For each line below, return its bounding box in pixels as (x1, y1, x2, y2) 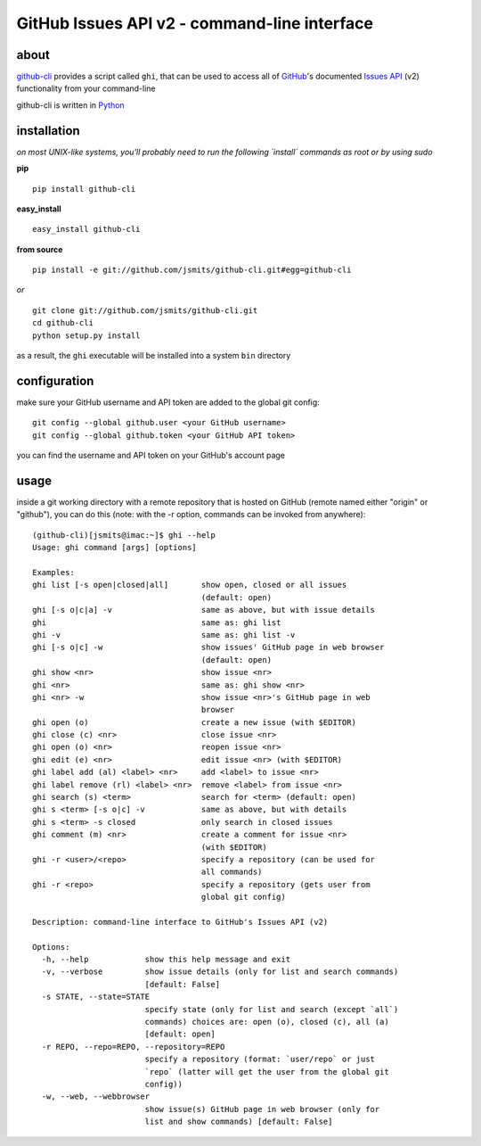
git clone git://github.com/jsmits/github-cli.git (32, 305, 258, 316)
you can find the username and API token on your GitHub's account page (16, 450, 285, 461)
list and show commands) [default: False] (144, 1117, 333, 1127)
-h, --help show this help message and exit (41, 954, 291, 965)
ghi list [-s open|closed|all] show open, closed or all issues (32, 580, 347, 590)
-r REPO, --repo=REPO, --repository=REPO (41, 1042, 225, 1051)
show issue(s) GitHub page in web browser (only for (144, 1104, 380, 1114)
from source (16, 243, 63, 254)
